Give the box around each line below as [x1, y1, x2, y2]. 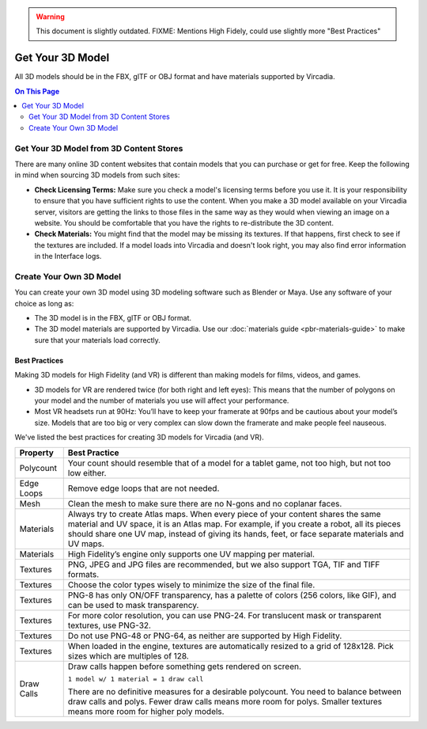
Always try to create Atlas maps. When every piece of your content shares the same [67, 508, 381, 519]
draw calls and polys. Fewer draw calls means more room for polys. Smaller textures [67, 696, 383, 707]
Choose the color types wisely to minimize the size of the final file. [67, 579, 316, 590]
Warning [36, 12, 65, 21]
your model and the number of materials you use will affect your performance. [34, 396, 289, 405]
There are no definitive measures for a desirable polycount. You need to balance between [67, 685, 402, 697]
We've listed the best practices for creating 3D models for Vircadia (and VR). [14, 432, 264, 442]
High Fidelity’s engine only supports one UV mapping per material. [67, 549, 316, 560]
